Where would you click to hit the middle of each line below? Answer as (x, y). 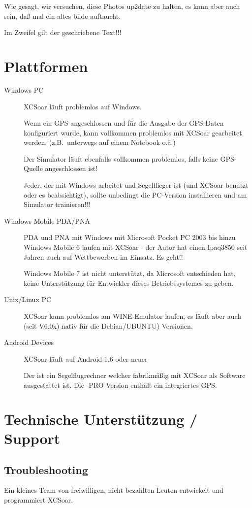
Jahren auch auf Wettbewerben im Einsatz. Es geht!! (103, 256)
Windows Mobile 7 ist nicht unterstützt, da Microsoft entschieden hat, (130, 273)
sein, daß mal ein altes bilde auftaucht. (62, 16)
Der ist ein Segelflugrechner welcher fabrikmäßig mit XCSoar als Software (135, 375)
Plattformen (46, 66)
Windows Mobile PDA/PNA (47, 220)
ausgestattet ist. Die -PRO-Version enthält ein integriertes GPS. (120, 385)
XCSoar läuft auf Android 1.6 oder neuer (86, 358)
